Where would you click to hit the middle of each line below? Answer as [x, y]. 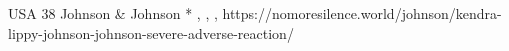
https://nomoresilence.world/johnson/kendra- [362, 13]
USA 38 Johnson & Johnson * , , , [113, 13]
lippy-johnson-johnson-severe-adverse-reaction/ [151, 32]
